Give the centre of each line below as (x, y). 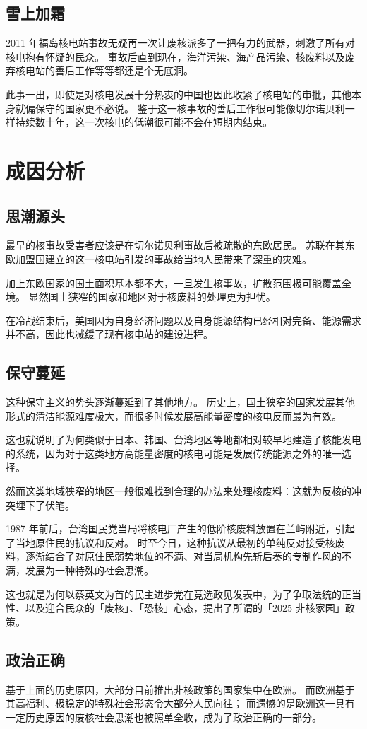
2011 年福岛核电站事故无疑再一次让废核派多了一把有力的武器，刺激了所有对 (180, 43)
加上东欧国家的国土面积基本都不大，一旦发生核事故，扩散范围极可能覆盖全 (179, 282)
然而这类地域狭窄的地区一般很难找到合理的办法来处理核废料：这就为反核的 (179, 491)
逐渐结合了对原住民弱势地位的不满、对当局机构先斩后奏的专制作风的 (183, 556)
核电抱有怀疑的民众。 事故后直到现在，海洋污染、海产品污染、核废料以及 (175, 56)
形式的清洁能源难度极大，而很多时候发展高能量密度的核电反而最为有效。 (174, 415)
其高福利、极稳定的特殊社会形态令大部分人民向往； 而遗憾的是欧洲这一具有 (180, 703)
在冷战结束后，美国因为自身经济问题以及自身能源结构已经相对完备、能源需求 (183, 320)
